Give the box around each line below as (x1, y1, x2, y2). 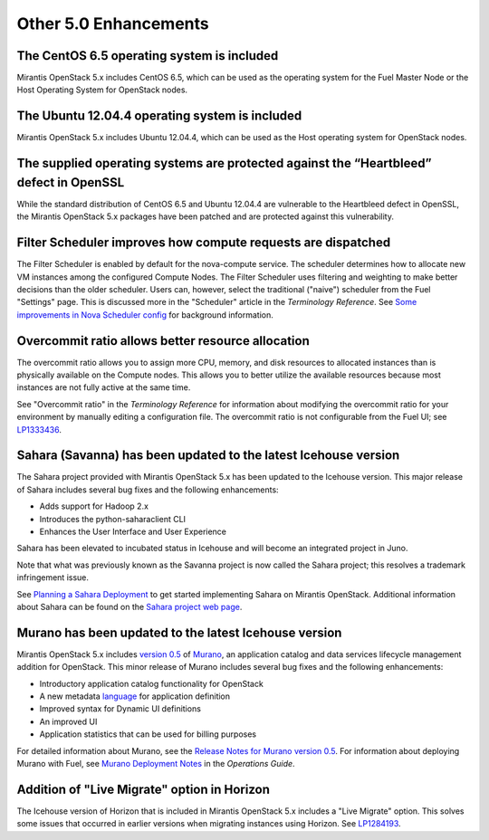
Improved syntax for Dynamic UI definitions (39, 703, 201, 714)
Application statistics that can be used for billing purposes (39, 729, 257, 740)
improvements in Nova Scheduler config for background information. (16, 309, 273, 320)
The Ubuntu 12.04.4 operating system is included (16, 109, 302, 124)
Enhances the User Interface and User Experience (39, 526, 226, 538)
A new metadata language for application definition (39, 691, 231, 702)
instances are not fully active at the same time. (16, 382, 191, 393)
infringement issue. (16, 572, 90, 583)
